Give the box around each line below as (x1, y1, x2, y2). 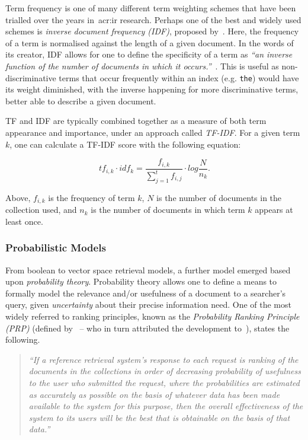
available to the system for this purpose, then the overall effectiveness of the (28, 400, 303, 412)
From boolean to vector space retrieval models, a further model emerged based (5, 263, 291, 276)
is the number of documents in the (156, 191, 282, 203)
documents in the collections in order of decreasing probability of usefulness (28, 365, 301, 377)
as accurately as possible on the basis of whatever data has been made (28, 388, 280, 400)
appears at (255, 203, 293, 216)
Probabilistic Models (5, 240, 106, 255)
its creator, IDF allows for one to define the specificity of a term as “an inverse (5, 48, 293, 60)
